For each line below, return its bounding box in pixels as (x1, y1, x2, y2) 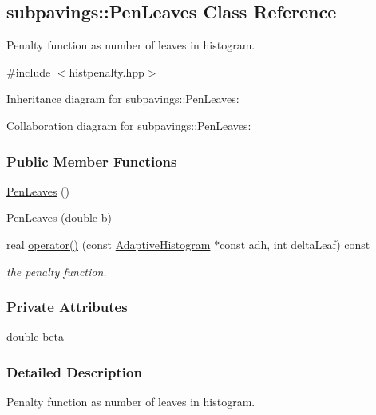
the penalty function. (6, 263, 107, 279)
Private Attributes (6, 297, 128, 317)
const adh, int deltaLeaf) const (220, 235, 370, 252)
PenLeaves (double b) (6, 209, 112, 226)
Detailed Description (6, 362, 142, 381)
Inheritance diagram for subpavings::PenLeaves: (6, 90, 239, 107)
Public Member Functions (6, 151, 177, 171)
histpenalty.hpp (69, 63, 144, 80)
